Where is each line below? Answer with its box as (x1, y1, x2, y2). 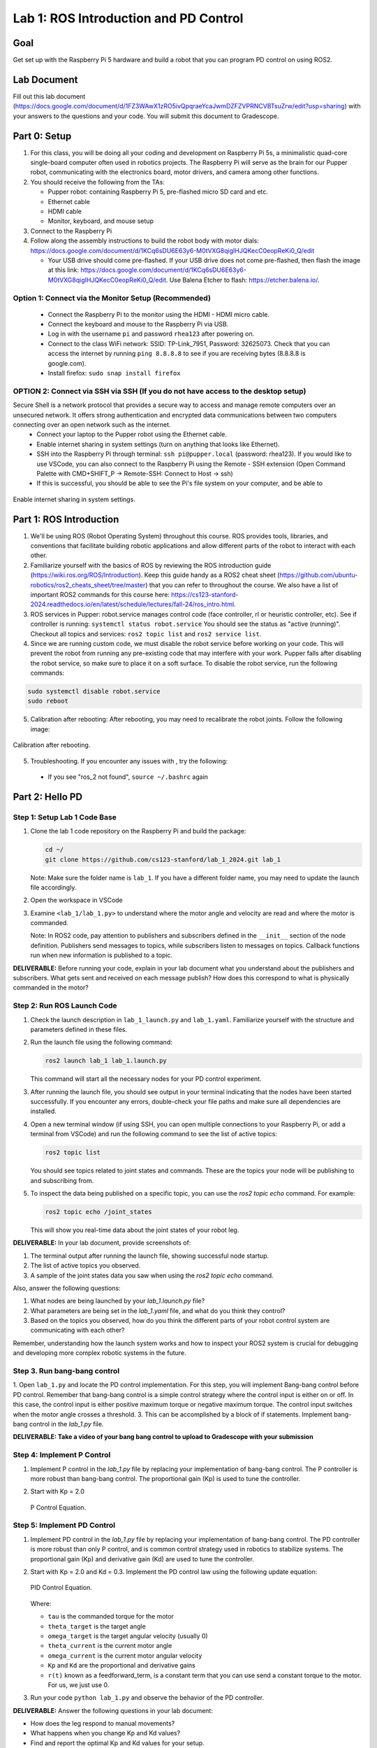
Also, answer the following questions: (13, 1284, 121, 1292)
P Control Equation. (30, 1503, 87, 1512)
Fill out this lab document (13, 92, 86, 101)
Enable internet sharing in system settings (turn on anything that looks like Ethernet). (36, 440, 280, 448)
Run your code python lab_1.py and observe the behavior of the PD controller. (30, 1693, 265, 1702)
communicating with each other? (30, 1326, 125, 1335)
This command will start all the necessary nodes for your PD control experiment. (30, 1075, 262, 1083)
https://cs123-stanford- (171, 590, 239, 599)
